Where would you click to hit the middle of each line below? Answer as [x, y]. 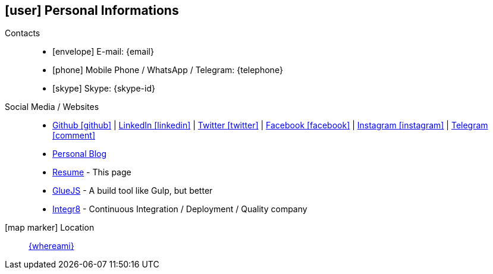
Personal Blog [80, 154]
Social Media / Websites [52, 107]
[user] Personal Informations [92, 10]
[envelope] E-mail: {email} [103, 52]
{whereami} [51, 246]
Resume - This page [92, 172]
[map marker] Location [50, 228]
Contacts [23, 33]
